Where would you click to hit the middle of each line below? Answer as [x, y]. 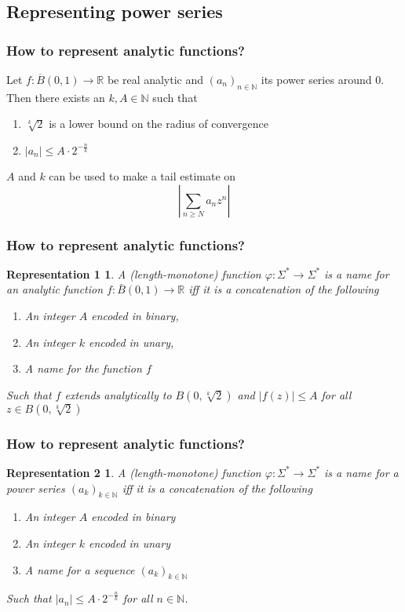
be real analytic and [155, 79]
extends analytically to [118, 394]
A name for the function [83, 368]
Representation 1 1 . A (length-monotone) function [134, 273]
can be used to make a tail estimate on [142, 175]
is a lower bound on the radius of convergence [159, 124]
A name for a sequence [80, 569]
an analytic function [55, 289]
